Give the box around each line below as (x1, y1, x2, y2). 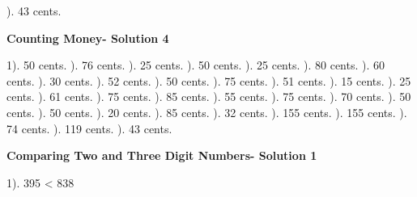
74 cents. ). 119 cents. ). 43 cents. (6, 119, 172, 136)
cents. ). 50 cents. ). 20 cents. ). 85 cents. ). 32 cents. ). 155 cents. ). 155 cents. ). (6, 103, 407, 120)
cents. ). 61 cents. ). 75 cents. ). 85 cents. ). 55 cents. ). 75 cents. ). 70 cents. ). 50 (6, 88, 411, 105)
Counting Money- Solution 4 (6, 29, 169, 46)
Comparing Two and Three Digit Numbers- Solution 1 (6, 147, 317, 164)
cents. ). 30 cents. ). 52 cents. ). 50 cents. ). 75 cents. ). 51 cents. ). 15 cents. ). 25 (6, 72, 411, 89)
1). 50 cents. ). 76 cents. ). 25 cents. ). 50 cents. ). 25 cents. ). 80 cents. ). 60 (6, 57, 385, 73)
